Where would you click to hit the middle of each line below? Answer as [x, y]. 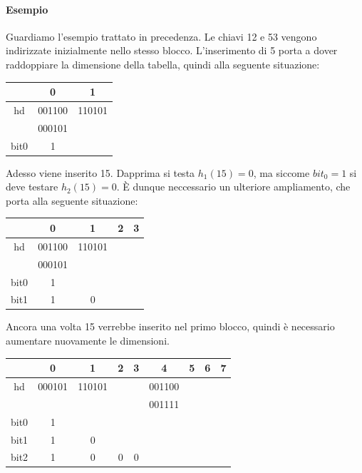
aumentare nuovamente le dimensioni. [88, 341]
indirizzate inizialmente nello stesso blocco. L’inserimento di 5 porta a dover [172, 50]
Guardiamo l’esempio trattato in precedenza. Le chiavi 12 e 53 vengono [161, 36]
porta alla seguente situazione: [72, 200]
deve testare [32, 187]
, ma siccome [281, 172]
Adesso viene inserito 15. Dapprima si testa [100, 172]
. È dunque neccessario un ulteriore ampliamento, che [233, 187]
